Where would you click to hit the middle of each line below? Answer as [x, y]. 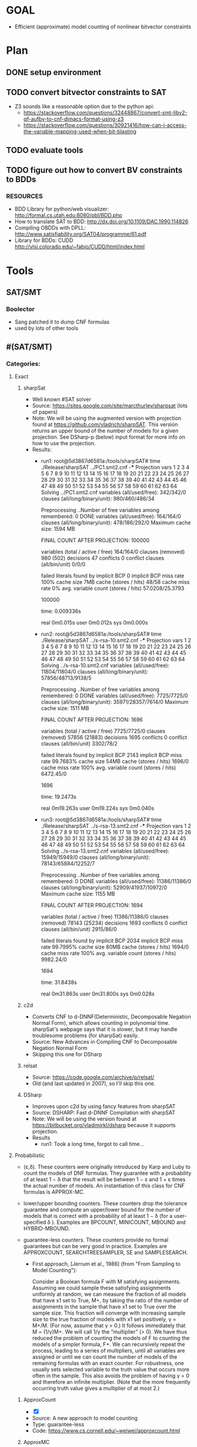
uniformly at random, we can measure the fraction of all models [109, 1294]
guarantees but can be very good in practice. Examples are [95, 1246]
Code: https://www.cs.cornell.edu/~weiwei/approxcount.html [106, 1430]
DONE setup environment [54, 72]
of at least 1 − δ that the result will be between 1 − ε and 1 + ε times [104, 1179]
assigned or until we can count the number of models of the [105, 1357]
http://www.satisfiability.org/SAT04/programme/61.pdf [81, 234]
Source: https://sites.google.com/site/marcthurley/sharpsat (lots [110, 406]
